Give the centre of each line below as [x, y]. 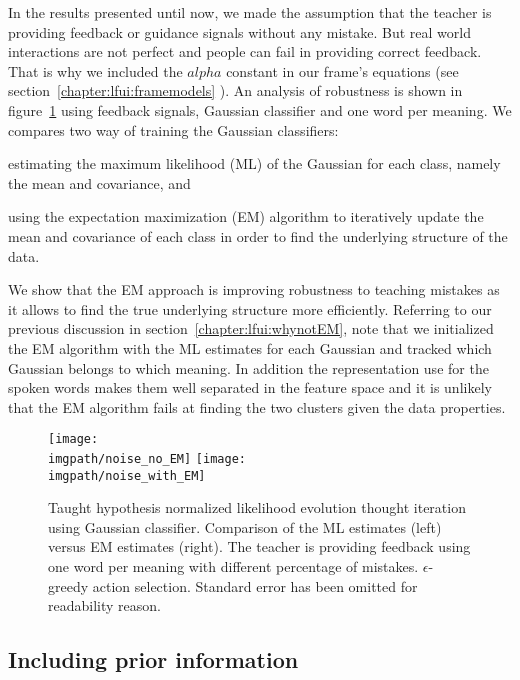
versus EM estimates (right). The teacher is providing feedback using [259, 546]
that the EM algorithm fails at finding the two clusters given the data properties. [257, 406]
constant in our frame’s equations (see [342, 70]
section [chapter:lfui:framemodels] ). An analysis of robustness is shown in [235, 90]
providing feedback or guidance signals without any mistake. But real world [239, 31]
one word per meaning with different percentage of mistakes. [233, 566]
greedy [68, 585]
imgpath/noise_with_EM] [127, 475]
